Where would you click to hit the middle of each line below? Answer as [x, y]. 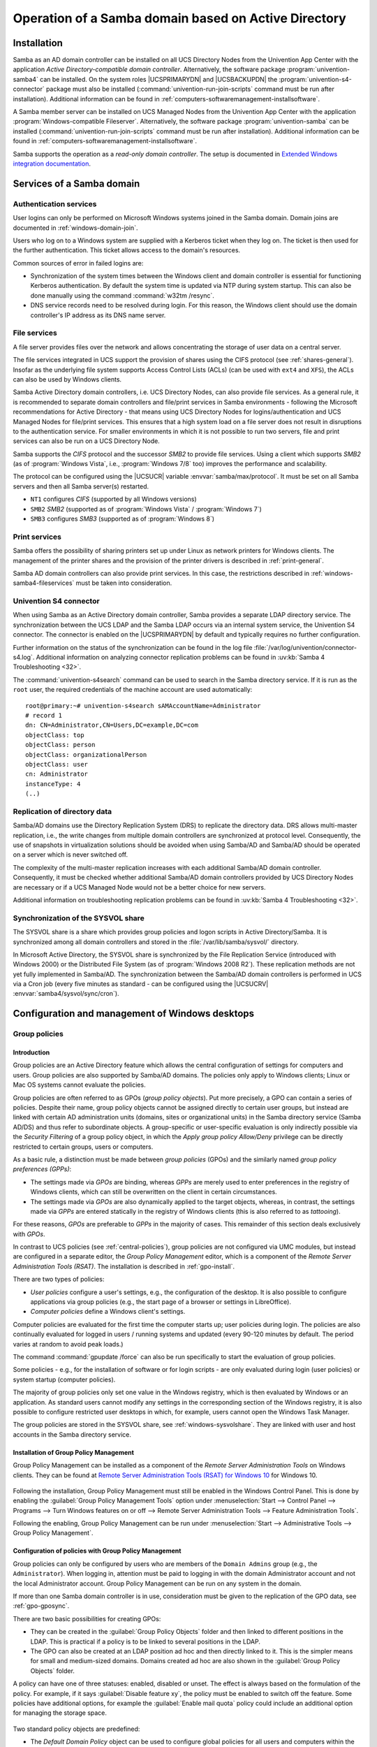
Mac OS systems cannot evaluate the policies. [79, 1085]
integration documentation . [52, 164]
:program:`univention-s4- [315, 79]
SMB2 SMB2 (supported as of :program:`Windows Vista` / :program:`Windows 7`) [146, 509]
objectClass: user [57, 764]
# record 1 [44, 715]
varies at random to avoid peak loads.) [68, 1344]
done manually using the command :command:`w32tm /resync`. [122, 295]
